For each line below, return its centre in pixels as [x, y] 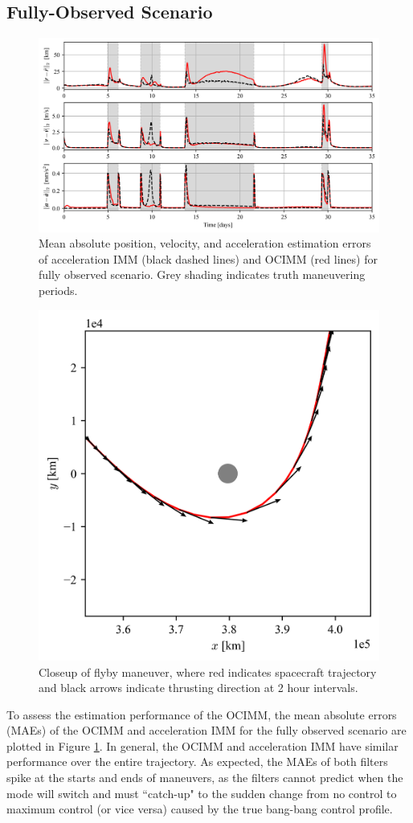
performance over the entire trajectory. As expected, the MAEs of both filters [197, 762]
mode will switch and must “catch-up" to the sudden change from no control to [202, 793]
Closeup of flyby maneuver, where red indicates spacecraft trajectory [208, 672]
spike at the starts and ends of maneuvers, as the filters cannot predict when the [205, 778]
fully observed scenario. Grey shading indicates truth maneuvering [202, 274]
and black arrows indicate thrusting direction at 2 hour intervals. [198, 688]
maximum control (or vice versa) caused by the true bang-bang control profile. [200, 809]
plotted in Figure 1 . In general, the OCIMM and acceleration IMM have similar [202, 745]
